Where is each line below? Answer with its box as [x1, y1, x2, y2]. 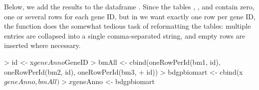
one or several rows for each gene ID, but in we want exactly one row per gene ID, [4, 11, 256, 21]
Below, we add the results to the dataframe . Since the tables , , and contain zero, [4, 1, 255, 11]
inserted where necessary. [4, 40, 81, 50]
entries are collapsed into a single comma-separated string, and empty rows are [4, 30, 246, 41]
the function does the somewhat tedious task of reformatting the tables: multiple [4, 21, 251, 31]
